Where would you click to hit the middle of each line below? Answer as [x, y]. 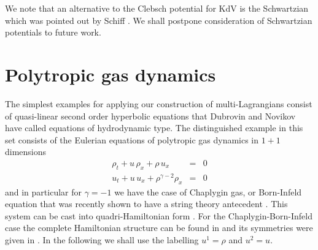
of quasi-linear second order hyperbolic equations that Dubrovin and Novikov [150, 116]
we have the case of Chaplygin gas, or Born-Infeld [208, 191]
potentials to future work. [53, 32]
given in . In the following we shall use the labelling [102, 239]
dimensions [26, 152]
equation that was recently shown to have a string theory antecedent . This [146, 204]
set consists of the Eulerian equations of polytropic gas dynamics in [132, 139]
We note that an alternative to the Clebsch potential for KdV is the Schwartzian [157, 8]
